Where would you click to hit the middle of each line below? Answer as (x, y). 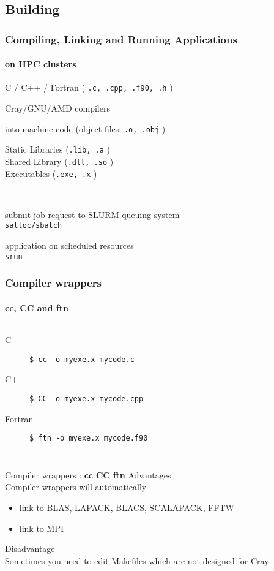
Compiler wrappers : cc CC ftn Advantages (88, 475)
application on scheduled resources (69, 245)
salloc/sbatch (34, 226)
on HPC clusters (41, 64)
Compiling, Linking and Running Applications (121, 39)
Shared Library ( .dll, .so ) (59, 161)
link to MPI (41, 528)
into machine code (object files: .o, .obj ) (85, 128)
